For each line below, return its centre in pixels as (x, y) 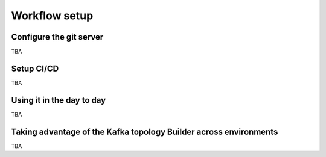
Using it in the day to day (59, 100)
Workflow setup (52, 16)
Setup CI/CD (35, 68)
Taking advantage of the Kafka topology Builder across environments (145, 131)
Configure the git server (57, 37)
